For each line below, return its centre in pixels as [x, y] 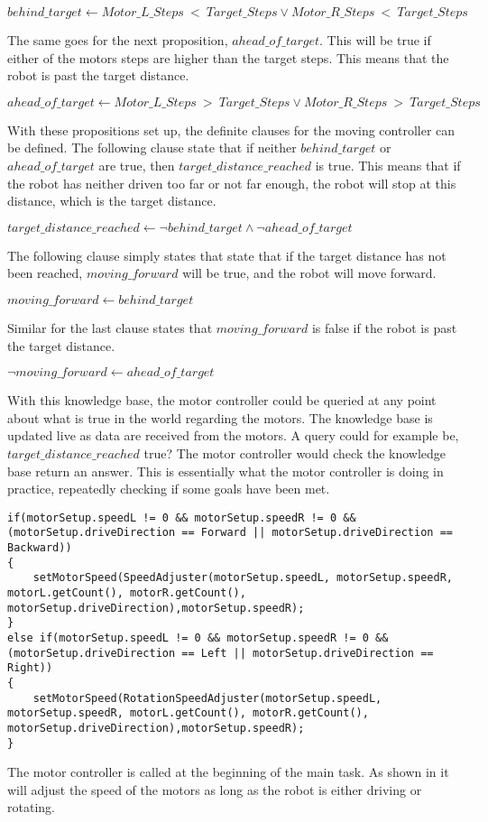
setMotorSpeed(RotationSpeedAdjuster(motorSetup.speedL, [207, 698]
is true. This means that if [388, 165]
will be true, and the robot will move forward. [309, 273]
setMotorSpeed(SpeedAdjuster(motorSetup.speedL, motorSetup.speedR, [243, 578]
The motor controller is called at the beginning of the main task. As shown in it [228, 772]
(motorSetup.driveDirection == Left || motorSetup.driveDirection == [221, 653]
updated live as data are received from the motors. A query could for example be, [233, 435]
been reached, [45, 273]
